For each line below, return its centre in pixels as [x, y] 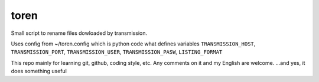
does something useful [39, 71]
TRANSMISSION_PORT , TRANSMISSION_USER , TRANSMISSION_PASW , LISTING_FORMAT [117, 52]
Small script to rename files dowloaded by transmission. [79, 33]
